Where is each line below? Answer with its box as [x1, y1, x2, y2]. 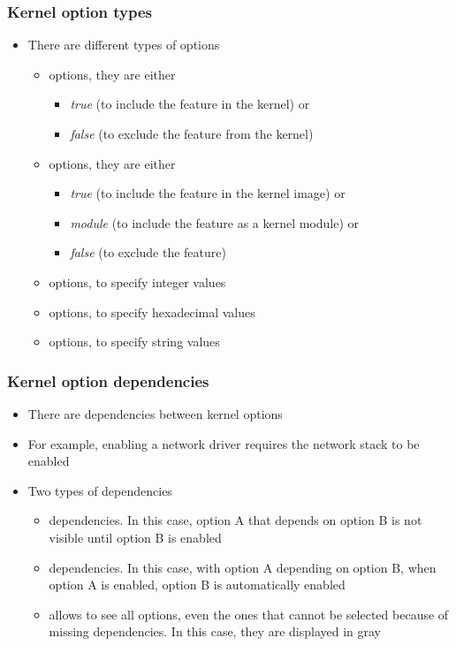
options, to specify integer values [49, 272, 226, 291]
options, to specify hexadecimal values [49, 302, 255, 321]
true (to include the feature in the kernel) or [70, 95, 310, 113]
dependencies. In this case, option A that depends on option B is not [49, 511, 422, 529]
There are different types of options [27, 35, 220, 54]
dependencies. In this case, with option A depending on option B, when [49, 558, 437, 576]
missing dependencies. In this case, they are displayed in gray [49, 622, 382, 641]
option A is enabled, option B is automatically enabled [49, 575, 346, 594]
